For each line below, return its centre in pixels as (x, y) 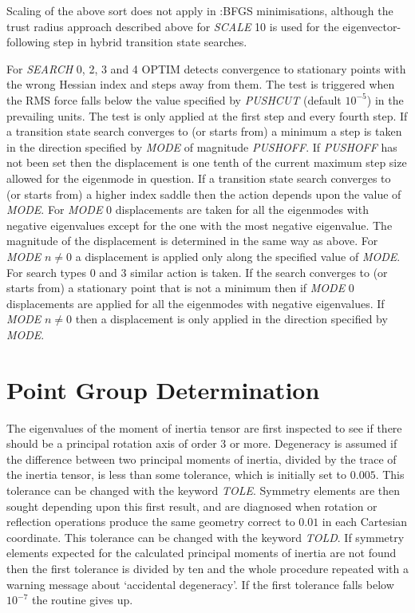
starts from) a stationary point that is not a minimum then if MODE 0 (180, 288)
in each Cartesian (365, 522)
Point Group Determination (163, 389)
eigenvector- (372, 26)
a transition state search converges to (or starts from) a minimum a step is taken (204, 131)
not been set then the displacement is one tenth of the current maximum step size (207, 162)
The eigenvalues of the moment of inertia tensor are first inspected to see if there (204, 427)
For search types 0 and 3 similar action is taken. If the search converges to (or (197, 272)
